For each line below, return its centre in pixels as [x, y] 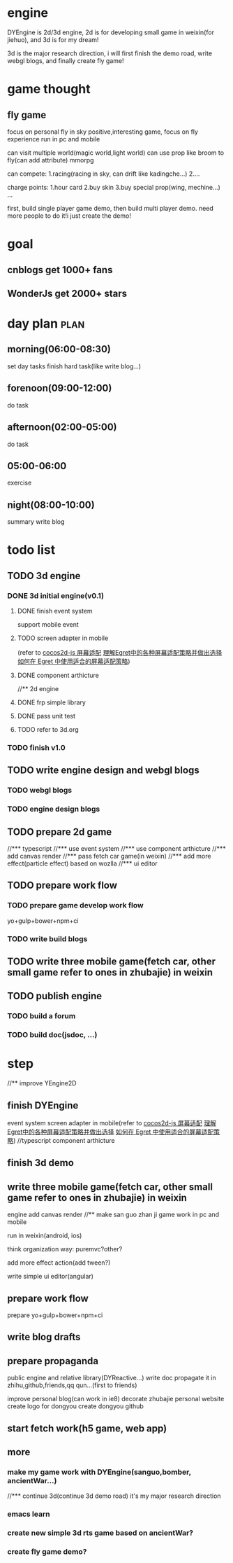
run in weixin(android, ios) [45, 1236]
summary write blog [36, 522]
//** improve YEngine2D [42, 1083]
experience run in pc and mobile [54, 139]
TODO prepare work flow [62, 885]
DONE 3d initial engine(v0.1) [56, 595]
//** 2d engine [38, 689]
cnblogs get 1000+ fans [60, 270]
